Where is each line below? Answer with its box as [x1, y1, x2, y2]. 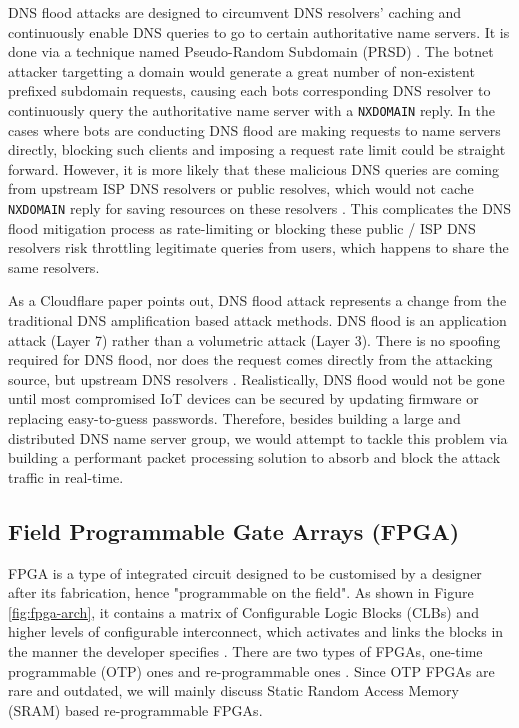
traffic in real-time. [8, 466, 124, 487]
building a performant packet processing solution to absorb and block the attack [8, 447, 501, 468]
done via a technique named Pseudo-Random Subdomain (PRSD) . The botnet [8, 41, 494, 62]
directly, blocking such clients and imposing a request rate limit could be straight [8, 139, 506, 160]
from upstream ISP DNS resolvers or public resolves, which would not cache [8, 178, 474, 199]
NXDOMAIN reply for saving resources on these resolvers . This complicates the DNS [8, 198, 512, 218]
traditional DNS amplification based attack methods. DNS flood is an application [8, 310, 507, 331]
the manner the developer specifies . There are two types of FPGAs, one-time [8, 640, 483, 661]
